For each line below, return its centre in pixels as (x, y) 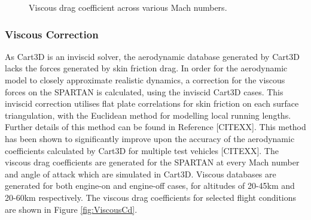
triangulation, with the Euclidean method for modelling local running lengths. (148, 115)
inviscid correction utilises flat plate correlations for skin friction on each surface (152, 103)
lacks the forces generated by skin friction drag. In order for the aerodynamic (146, 68)
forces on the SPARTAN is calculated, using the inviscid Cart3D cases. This (144, 91)
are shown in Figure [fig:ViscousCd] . (71, 209)
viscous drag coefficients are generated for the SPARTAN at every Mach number (152, 162)
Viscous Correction (52, 34)
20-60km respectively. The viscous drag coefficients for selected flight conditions (151, 197)
